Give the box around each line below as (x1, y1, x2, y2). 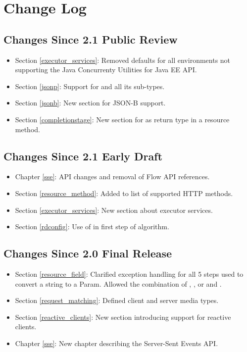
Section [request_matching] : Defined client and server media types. (15, 295, 219, 305)
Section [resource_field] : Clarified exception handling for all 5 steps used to (15, 268, 244, 279)
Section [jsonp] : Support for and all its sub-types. (15, 81, 165, 91)
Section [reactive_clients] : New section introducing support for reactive (15, 311, 231, 322)
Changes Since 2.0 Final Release (3, 246, 172, 261)
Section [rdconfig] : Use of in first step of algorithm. (15, 221, 169, 232)
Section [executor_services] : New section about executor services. (15, 204, 213, 215)
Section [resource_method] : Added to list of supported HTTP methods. (15, 188, 233, 198)
